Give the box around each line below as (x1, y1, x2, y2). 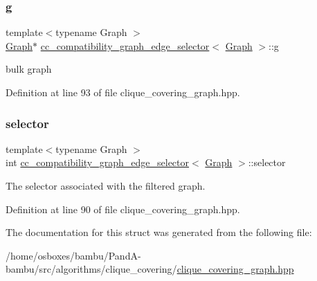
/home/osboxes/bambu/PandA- (6, 248, 141, 262)
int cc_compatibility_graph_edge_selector (6, 155, 190, 170)
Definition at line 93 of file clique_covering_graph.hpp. (6, 85, 240, 99)
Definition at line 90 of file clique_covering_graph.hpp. (6, 201, 240, 216)
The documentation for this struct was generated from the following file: (6, 225, 312, 239)
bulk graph (6, 62, 52, 76)
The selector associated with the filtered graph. (6, 179, 206, 192)
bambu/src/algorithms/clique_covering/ (6, 262, 177, 276)
